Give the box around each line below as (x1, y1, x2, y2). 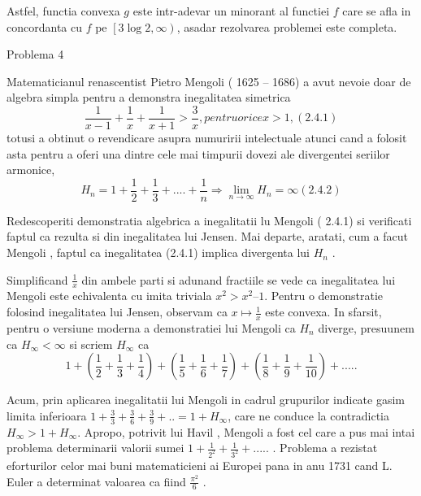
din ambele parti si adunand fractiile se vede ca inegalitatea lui (81, 271, 396, 288)
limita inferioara (7, 407, 87, 424)
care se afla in (342, 2, 411, 19)
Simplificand (7, 271, 68, 288)
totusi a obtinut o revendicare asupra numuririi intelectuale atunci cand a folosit (7, 129, 407, 146)
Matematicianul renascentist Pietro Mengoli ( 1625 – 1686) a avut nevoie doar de (7, 72, 411, 89)
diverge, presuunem (318, 319, 414, 336)
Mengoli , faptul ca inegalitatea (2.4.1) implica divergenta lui (7, 244, 310, 261)
